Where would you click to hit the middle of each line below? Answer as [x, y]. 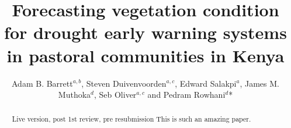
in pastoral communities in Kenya [145, 55]
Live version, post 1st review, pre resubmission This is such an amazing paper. [131, 119]
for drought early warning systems [145, 32]
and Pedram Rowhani [186, 95]
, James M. [259, 83]
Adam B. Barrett [42, 83]
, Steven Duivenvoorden [124, 83]
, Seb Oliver [115, 95]
